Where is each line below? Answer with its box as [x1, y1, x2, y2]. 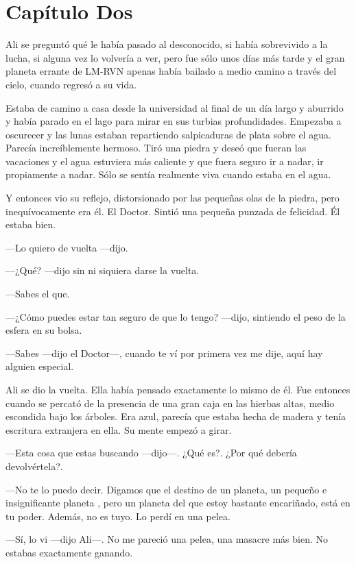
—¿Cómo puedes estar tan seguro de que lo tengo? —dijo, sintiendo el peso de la [5, 309, 346, 323]
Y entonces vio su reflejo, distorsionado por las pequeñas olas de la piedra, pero [5, 191, 340, 205]
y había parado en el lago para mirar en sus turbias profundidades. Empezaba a [5, 114, 342, 128]
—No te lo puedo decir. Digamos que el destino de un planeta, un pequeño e [5, 482, 327, 496]
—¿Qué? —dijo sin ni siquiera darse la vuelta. [5, 263, 200, 278]
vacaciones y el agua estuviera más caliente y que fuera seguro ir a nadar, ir [5, 154, 324, 168]
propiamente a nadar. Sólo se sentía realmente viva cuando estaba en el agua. [5, 167, 331, 182]
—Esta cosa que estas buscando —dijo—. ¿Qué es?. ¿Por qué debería [5, 445, 297, 460]
